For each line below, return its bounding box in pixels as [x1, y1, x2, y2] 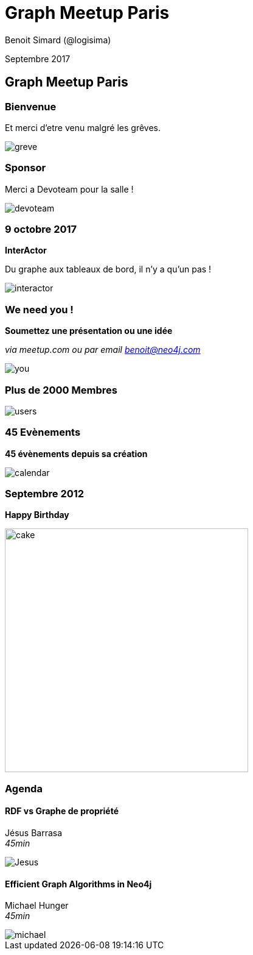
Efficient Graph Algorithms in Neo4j [5, 878, 152, 889]
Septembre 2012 [5, 488, 85, 500]
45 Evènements [5, 426, 81, 439]
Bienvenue [5, 100, 57, 113]
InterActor [5, 245, 47, 256]
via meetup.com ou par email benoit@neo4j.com [5, 344, 201, 355]
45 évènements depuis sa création [5, 448, 148, 459]
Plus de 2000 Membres [5, 383, 117, 396]
